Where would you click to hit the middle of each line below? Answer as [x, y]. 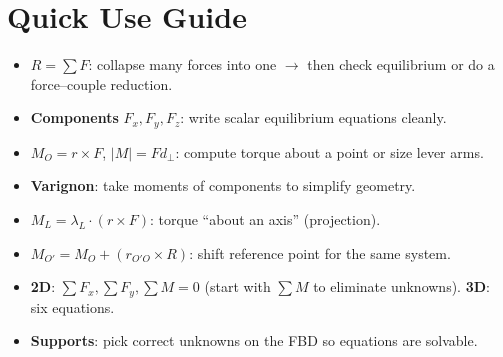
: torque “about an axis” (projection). [265, 218]
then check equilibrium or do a [401, 64]
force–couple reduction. [101, 83]
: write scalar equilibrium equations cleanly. [313, 117]
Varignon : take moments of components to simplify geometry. [223, 185]
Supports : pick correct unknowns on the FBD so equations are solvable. [254, 340]
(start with [237, 286]
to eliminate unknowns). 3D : [401, 286]
